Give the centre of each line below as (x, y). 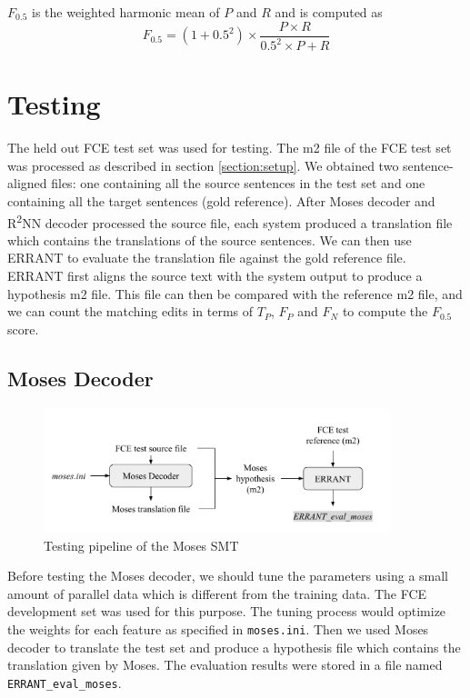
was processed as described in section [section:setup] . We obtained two (203, 165)
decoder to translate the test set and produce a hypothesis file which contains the (234, 647)
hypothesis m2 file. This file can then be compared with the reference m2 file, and (235, 293)
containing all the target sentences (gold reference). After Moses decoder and (221, 200)
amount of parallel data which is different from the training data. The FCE (217, 593)
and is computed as (329, 12)
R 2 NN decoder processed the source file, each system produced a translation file (230, 221)
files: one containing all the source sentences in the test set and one (238, 183)
